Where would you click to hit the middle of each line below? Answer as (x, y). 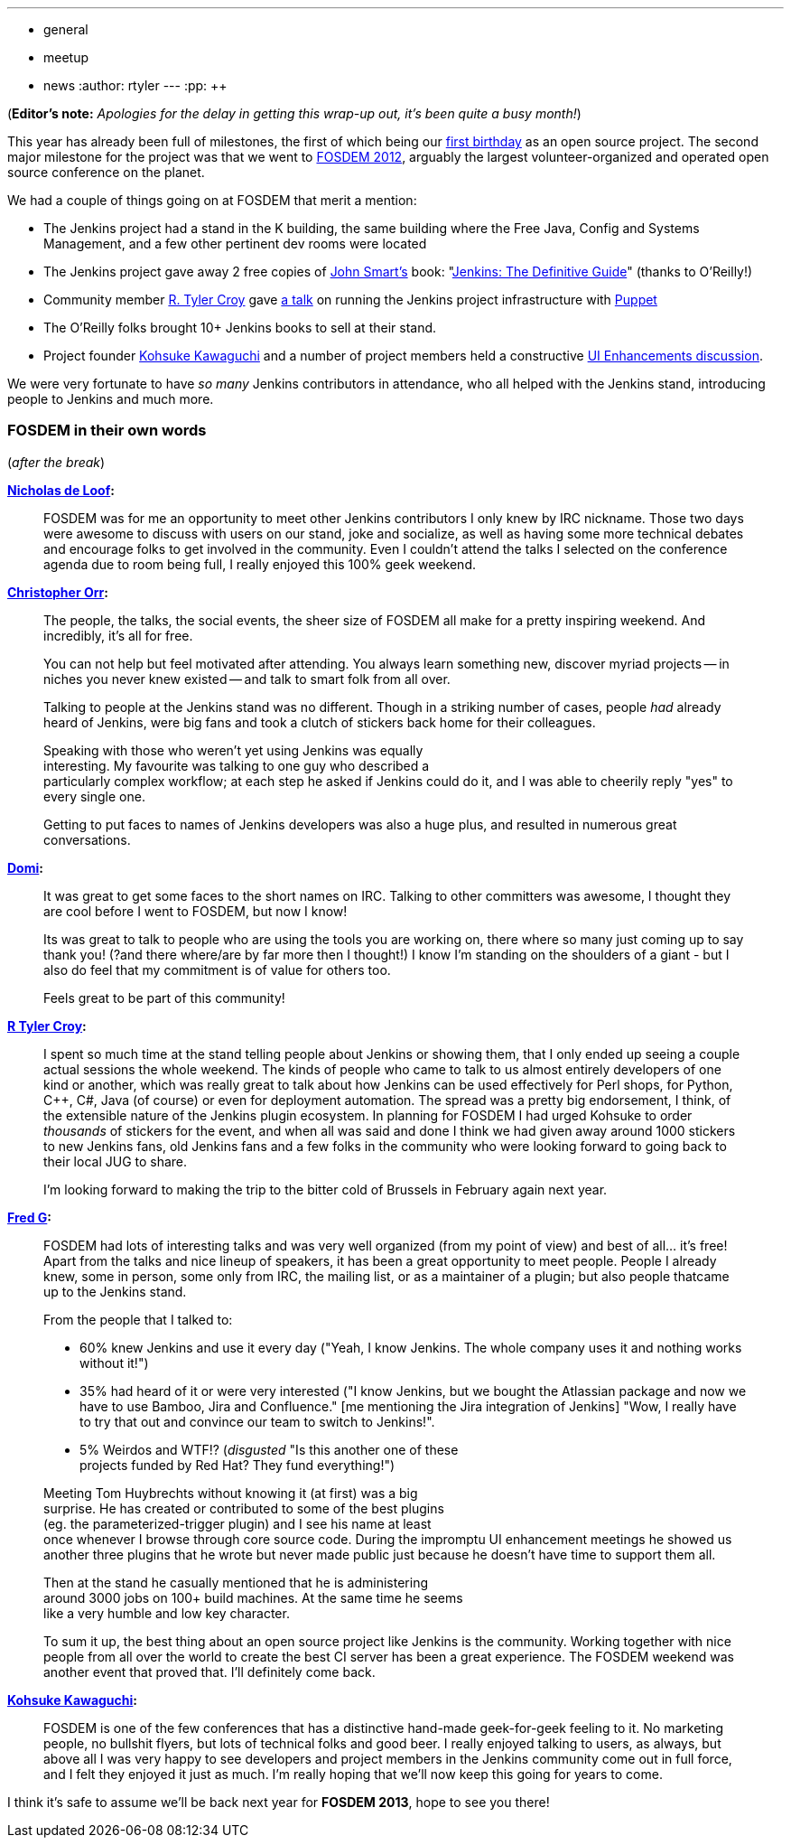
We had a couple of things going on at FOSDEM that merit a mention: (212, 200)
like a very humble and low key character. (167, 1613)
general (66, 29)
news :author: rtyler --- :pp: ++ (135, 85)
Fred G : (29, 1217)
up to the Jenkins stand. (115, 1291)
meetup (66, 57)
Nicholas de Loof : (61, 490)
